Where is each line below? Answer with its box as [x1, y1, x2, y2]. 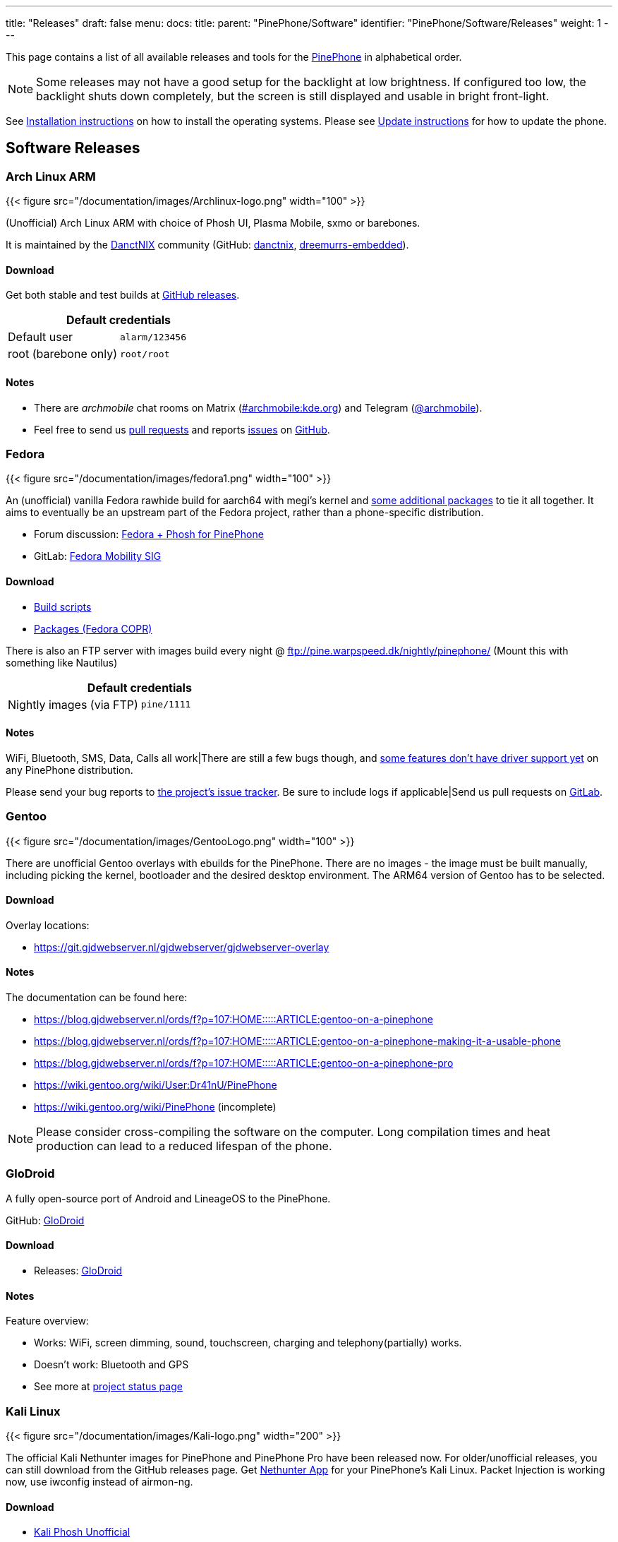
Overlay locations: [6, 919, 90, 931]
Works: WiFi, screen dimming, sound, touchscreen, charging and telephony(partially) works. [34, 1337, 462, 1349]
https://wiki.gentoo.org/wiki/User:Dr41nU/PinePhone [34, 1079, 277, 1092]
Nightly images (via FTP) [8, 697, 138, 712]
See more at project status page [34, 1380, 183, 1393]
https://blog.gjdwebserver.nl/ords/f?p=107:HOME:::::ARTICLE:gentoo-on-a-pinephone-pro [34, 1057, 454, 1070]
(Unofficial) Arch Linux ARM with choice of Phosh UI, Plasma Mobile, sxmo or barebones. [6, 217, 420, 229]
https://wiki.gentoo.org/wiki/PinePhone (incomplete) [34, 1101, 277, 1113]
